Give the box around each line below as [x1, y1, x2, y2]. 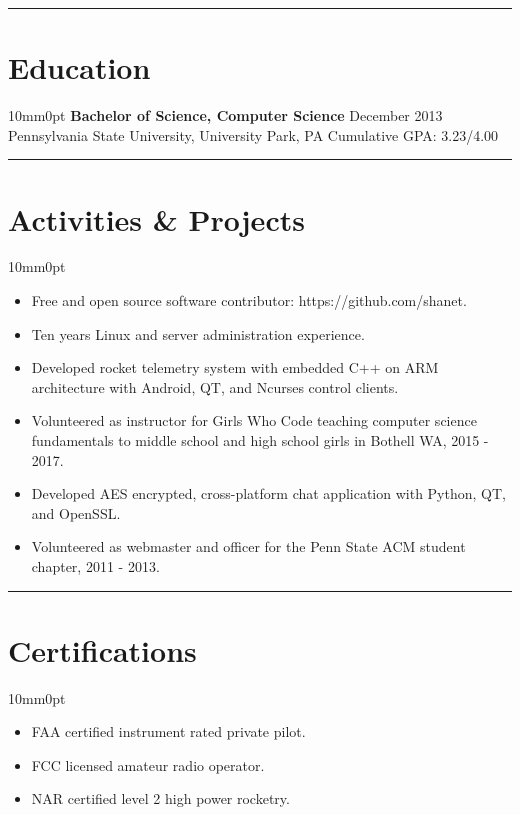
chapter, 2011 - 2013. [31, 555, 160, 576]
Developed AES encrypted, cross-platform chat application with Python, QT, [31, 483, 506, 504]
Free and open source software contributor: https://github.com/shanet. [31, 290, 467, 311]
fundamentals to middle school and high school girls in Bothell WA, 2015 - [31, 430, 489, 450]
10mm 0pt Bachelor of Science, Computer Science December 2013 [8, 105, 443, 126]
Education [8, 47, 151, 88]
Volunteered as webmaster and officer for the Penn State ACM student [31, 536, 466, 557]
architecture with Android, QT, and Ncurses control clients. [31, 376, 399, 397]
